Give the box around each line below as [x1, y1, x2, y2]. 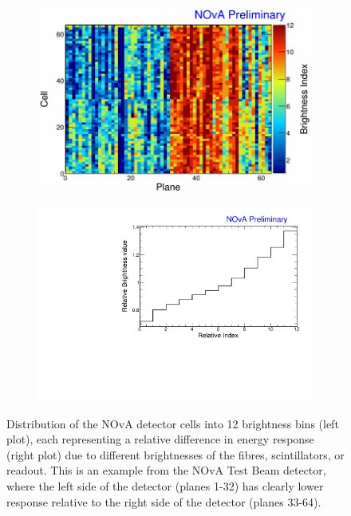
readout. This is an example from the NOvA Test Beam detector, [6, 462, 326, 479]
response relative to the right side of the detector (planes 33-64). [6, 493, 321, 510]
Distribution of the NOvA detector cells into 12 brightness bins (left [6, 415, 339, 431]
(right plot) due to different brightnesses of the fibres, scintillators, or [6, 446, 345, 463]
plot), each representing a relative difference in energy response [6, 431, 314, 447]
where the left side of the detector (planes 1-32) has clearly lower [6, 477, 324, 494]
